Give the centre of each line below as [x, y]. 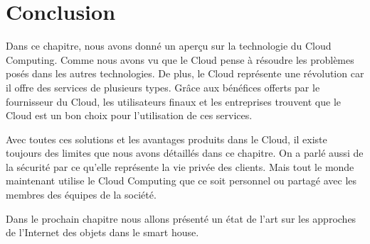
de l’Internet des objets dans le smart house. [102, 232]
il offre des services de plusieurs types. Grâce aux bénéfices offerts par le [163, 87]
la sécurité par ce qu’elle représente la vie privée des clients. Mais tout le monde [180, 166]
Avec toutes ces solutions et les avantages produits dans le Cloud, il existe [166, 139]
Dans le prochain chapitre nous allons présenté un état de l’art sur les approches [181, 218]
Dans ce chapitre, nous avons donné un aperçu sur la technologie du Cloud [169, 46]
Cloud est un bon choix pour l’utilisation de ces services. [129, 115]
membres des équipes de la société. [81, 195]
